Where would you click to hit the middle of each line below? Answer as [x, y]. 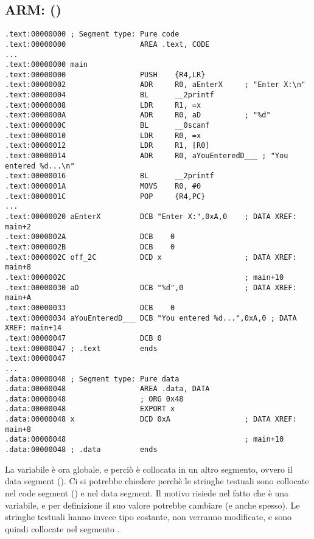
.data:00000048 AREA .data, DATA [107, 389]
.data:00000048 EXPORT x [90, 409]
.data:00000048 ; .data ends [81, 450]
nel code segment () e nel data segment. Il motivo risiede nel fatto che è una [147, 492]
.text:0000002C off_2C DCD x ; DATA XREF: [151, 257]
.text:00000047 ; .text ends [81, 348]
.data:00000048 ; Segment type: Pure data [92, 379]
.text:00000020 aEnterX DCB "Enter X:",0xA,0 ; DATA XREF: [151, 217]
